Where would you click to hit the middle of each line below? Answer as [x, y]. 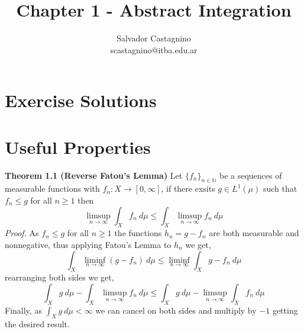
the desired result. [37, 323]
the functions [138, 233]
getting [285, 310]
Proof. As [22, 233]
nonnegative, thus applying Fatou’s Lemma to [88, 244]
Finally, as [23, 310]
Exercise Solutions [81, 100]
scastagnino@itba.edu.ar [154, 49]
